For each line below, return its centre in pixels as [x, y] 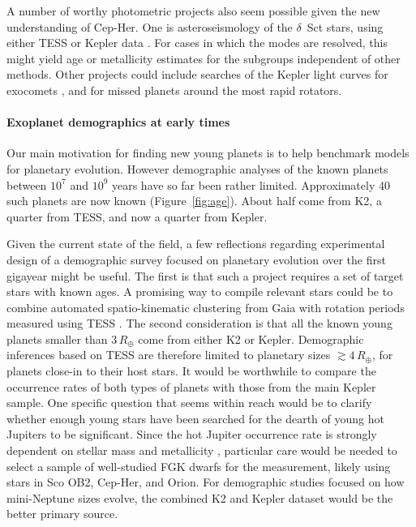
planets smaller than [57, 338]
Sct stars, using [345, 26]
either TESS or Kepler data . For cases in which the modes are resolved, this [197, 43]
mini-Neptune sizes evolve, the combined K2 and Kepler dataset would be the [200, 497]
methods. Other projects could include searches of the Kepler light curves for [197, 74]
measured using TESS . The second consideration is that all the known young [199, 323]
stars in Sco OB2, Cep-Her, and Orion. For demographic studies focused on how [206, 482]
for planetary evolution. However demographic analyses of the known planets [197, 168]
